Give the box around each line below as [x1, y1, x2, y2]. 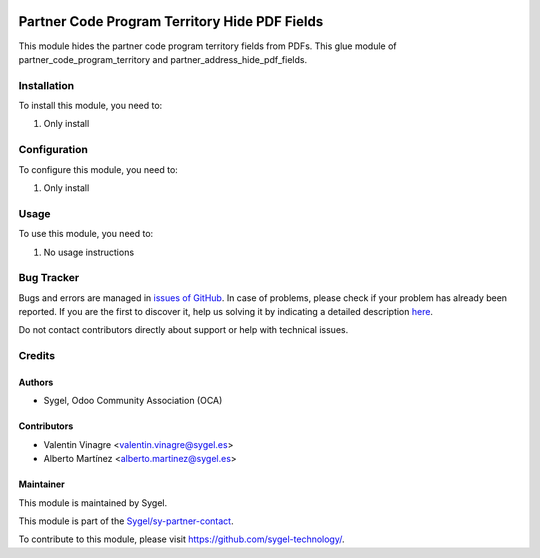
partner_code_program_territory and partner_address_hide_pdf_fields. [18, 53, 308, 65]
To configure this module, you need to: [18, 163, 179, 175]
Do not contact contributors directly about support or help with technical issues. [18, 324, 349, 336]
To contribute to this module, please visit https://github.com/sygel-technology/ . [18, 533, 345, 545]
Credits [18, 349, 55, 363]
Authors [18, 376, 54, 388]
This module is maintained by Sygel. [18, 496, 168, 509]
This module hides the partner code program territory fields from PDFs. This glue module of [18, 40, 397, 52]
